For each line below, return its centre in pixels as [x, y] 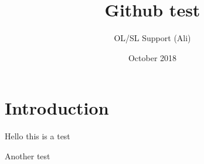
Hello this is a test [38, 136]
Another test [28, 155]
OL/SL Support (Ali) [152, 38]
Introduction [57, 108]
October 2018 [152, 57]
